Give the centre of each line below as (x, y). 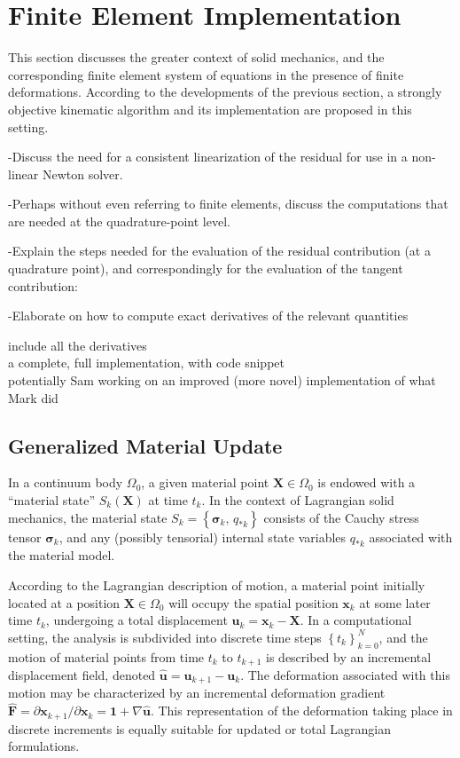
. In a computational (356, 620)
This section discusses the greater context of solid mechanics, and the (196, 57)
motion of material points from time (106, 656)
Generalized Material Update (145, 445)
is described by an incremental (349, 656)
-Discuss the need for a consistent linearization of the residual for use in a (208, 157)
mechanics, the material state (88, 517)
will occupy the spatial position (253, 602)
